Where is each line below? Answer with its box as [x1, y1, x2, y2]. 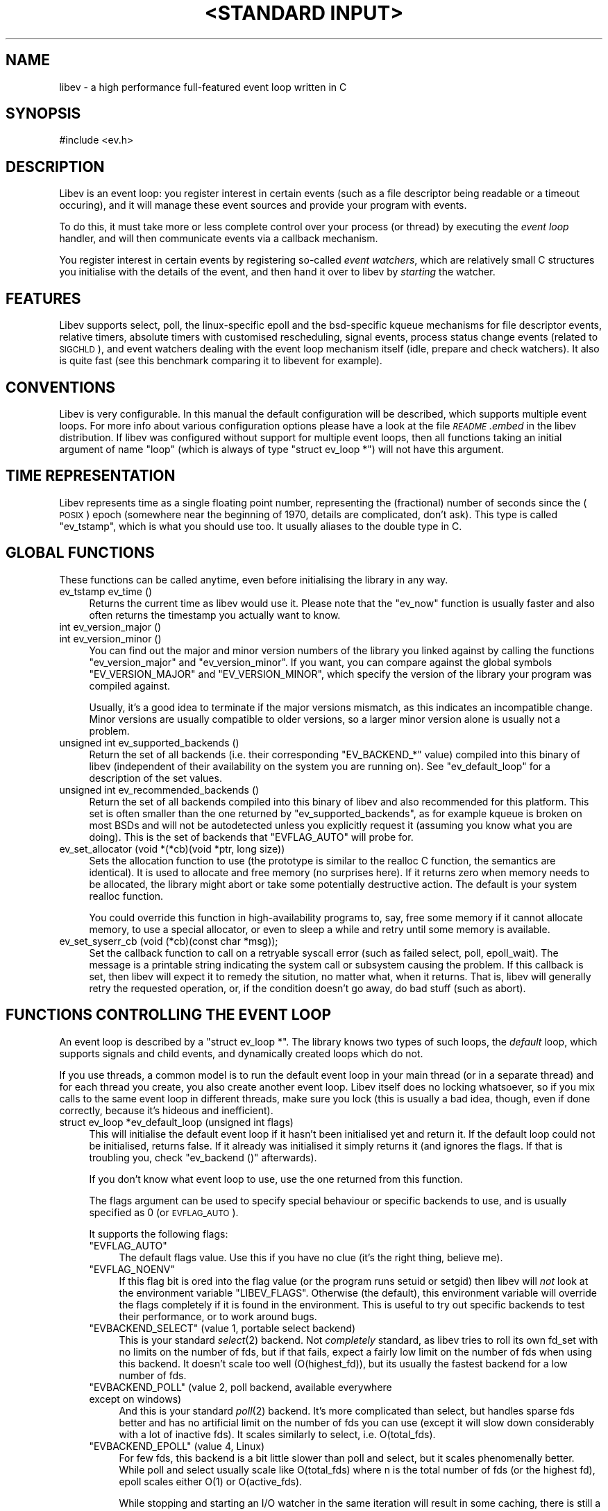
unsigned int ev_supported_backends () [59, 736, 239, 749]
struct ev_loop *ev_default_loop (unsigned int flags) [59, 1116, 294, 1128]
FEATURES [6, 289, 81, 307]
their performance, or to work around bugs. [119, 1310, 317, 1322]
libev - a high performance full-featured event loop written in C [59, 80, 347, 93]
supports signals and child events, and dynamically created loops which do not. [59, 1047, 423, 1059]
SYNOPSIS [6, 105, 81, 123]
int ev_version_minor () [59, 632, 162, 644]
